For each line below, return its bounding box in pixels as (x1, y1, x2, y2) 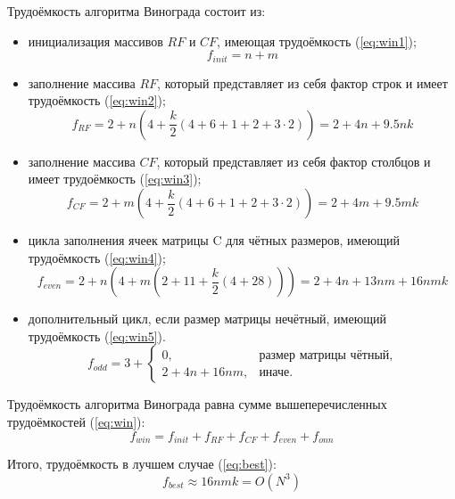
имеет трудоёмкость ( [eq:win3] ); (28, 169, 202, 188)
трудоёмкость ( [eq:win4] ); (28, 248, 166, 266)
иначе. (259, 365, 294, 379)
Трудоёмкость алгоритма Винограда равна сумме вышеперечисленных (7, 395, 387, 413)
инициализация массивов (28, 31, 163, 50)
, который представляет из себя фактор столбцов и (156, 151, 431, 170)
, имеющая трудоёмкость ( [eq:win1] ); (217, 31, 417, 50)
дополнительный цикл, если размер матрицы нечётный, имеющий (28, 309, 386, 328)
